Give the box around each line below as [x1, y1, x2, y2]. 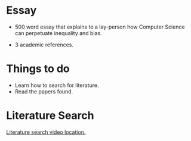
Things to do [6, 62, 70, 76]
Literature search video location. [6, 129, 86, 136]
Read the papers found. [14, 87, 73, 95]
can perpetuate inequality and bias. [14, 29, 103, 36]
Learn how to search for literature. [14, 82, 99, 89]
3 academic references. [14, 41, 73, 48]
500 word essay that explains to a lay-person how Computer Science [14, 23, 185, 30]
